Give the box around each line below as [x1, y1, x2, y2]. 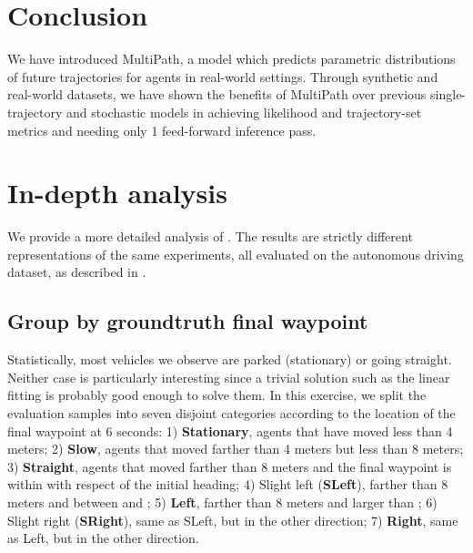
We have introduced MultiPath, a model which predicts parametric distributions [7, 49, 456, 68]
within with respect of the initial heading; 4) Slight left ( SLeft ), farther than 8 [7, 475, 448, 494]
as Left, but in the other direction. [7, 528, 199, 548]
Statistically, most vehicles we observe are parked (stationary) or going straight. [7, 350, 452, 369]
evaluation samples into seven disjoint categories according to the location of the [7, 403, 456, 422]
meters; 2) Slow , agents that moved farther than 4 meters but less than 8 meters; [7, 439, 464, 458]
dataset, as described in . [7, 262, 146, 282]
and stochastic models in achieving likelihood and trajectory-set [66, 102, 422, 121]
